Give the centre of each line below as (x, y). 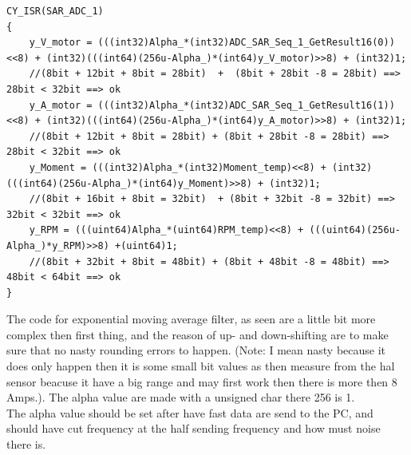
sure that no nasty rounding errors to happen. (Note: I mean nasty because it (196, 350)
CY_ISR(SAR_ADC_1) (55, 11)
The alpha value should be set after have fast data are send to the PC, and (190, 412)
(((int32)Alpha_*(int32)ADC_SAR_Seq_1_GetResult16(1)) (246, 105)
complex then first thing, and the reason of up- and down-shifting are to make (198, 334)
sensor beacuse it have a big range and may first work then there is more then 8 (202, 381)
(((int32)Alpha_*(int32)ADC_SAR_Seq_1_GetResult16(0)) (246, 43)
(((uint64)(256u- (355, 230)
